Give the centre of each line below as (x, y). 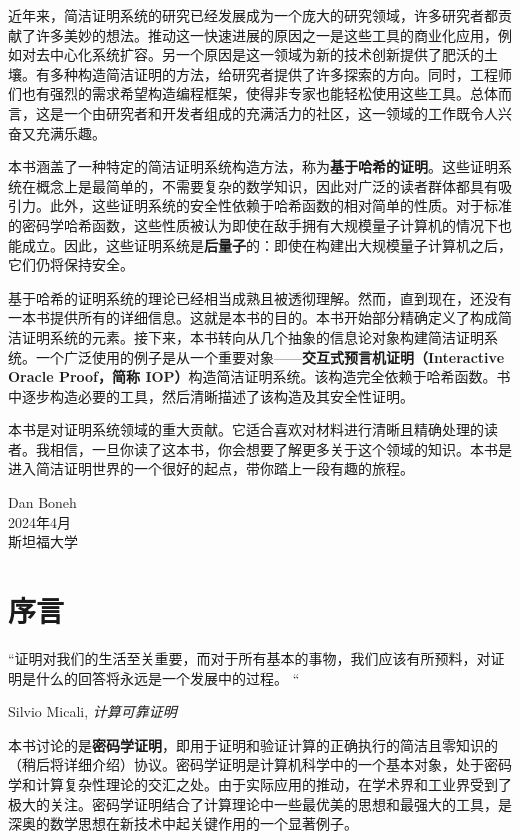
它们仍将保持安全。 (71, 264)
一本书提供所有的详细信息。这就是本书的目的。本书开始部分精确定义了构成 (253, 317)
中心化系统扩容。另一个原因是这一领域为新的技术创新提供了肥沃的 (266, 54)
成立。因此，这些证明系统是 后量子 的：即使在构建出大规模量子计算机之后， (266, 244)
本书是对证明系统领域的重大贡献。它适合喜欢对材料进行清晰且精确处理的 (246, 429)
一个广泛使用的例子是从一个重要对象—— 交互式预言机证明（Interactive (270, 356)
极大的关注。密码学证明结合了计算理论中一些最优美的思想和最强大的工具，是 (260, 803)
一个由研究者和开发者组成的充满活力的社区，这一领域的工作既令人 (280, 112)
